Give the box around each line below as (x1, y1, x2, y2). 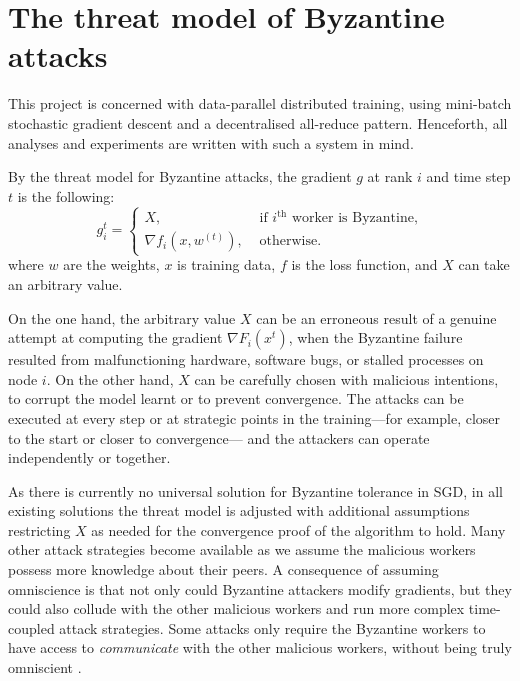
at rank (367, 166, 413, 187)
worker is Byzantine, (291, 211, 418, 226)
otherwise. (259, 234, 322, 249)
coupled (8, 617, 55, 638)
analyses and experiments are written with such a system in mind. (8, 132, 414, 153)
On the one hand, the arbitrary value (8, 307, 236, 328)
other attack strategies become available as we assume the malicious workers (8, 539, 476, 560)
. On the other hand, (46, 368, 174, 389)
